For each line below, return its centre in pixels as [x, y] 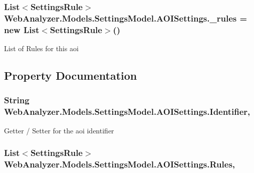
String [17, 100]
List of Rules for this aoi [41, 48]
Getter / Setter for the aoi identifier [59, 130]
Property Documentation [71, 75]
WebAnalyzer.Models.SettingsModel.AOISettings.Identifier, [127, 112]
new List [22, 29]
